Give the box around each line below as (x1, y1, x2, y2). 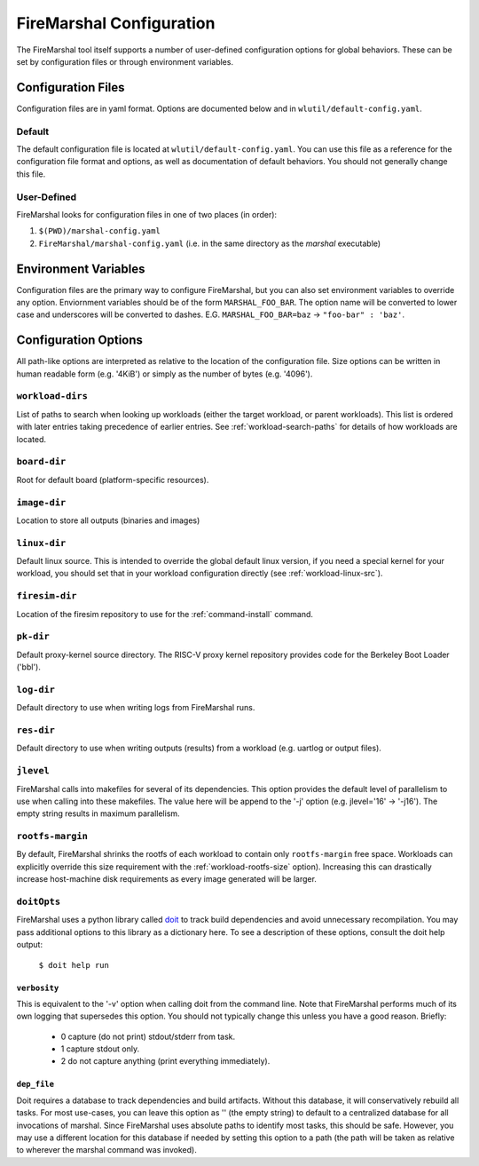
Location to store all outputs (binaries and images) (16, 515, 200, 526)
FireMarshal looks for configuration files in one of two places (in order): (16, 209, 278, 219)
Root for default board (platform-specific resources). (16, 474, 209, 485)
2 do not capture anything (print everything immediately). (60, 1056, 271, 1067)
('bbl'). (16, 662, 42, 672)
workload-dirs (16, 391, 89, 402)
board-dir (16, 456, 67, 468)
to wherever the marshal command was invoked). (16, 1145, 197, 1155)
